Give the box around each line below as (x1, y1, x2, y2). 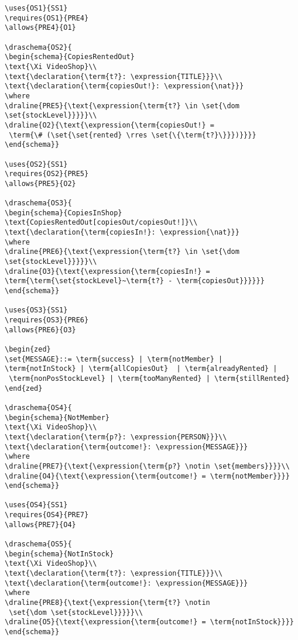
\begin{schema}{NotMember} (5, 413, 109, 422)
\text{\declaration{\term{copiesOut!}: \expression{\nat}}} (5, 82, 244, 91)
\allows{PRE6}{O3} (5, 325, 76, 334)
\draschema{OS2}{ (5, 43, 72, 51)
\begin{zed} (5, 345, 51, 353)
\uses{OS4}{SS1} (5, 501, 68, 510)
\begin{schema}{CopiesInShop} (5, 208, 122, 217)
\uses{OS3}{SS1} (5, 306, 68, 315)
